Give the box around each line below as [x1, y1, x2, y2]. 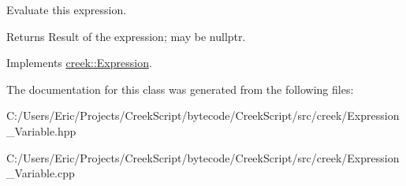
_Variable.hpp [6, 122, 76, 139]
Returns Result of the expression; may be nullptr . [6, 28, 246, 44]
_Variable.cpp [6, 165, 75, 181]
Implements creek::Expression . [6, 54, 152, 71]
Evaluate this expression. [6, 2, 127, 17]
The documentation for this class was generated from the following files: [6, 80, 354, 97]
